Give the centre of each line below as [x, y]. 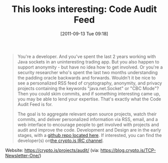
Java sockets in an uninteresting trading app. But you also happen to [88, 61]
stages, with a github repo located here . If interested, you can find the [90, 135]
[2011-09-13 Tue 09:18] [84, 33]
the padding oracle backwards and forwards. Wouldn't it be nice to [87, 77]
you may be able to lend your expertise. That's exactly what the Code [89, 99]
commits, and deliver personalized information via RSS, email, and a [88, 119]
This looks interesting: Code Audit [84, 9]
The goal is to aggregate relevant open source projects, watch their [87, 114]
